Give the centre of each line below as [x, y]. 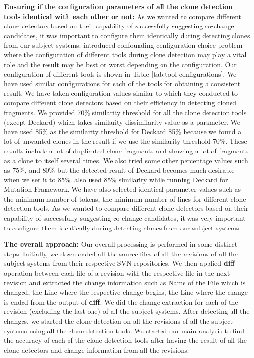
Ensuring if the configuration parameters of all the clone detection [118, 6]
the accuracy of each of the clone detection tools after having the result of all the [126, 340]
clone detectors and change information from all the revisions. [97, 349]
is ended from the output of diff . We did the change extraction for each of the [121, 301]
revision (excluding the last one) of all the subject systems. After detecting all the [127, 311]
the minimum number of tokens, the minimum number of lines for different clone [125, 198]
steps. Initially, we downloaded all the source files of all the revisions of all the [121, 253]
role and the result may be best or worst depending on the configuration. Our [120, 64]
